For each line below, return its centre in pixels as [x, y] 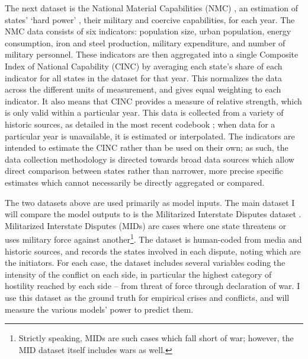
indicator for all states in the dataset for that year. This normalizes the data [144, 77]
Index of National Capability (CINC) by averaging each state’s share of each [144, 66]
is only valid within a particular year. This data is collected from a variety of [144, 112]
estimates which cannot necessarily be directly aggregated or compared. [135, 182]
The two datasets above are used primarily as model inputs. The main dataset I [150, 202]
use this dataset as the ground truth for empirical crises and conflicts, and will [147, 297]
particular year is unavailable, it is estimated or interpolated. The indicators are [150, 136]
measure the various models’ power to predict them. [99, 309]
